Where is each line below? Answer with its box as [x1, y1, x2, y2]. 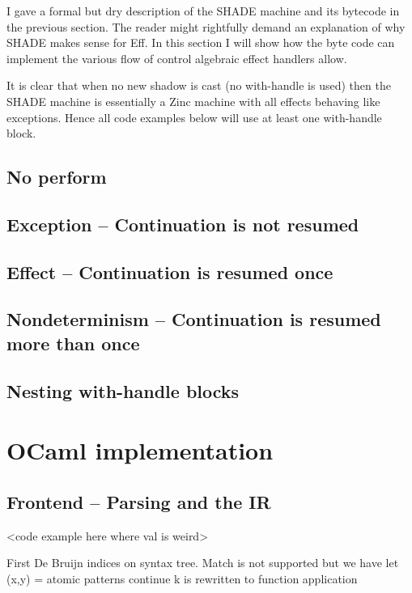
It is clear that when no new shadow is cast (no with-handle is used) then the [6, 77, 391, 94]
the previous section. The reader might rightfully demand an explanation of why [6, 18, 406, 35]
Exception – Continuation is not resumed [6, 211, 359, 236]
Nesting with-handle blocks [6, 378, 240, 403]
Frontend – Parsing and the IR [6, 489, 271, 514]
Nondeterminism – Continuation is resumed [6, 307, 381, 332]
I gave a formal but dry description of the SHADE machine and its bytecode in [6, 2, 400, 19]
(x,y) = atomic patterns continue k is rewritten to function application [6, 570, 358, 587]
